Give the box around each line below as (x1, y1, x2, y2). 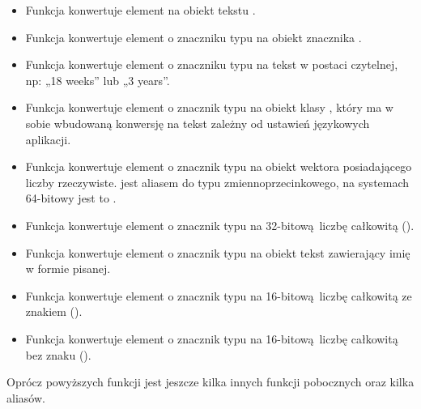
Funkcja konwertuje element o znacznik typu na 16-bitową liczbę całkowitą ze (25, 287, 412, 304)
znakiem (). (25, 303, 83, 320)
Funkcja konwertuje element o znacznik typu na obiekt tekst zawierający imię (25, 244, 410, 261)
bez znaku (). (25, 346, 91, 363)
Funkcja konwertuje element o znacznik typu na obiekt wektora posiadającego (25, 158, 412, 175)
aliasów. (6, 389, 45, 406)
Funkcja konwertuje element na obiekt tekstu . (25, 2, 256, 18)
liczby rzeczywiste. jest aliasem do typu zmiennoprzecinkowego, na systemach (25, 173, 410, 190)
